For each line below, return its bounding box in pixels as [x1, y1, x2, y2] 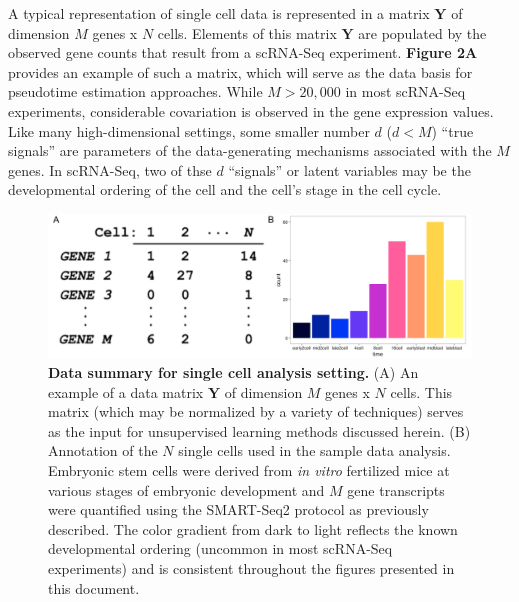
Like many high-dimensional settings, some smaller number [8, 120, 370, 141]
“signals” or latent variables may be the [228, 159, 471, 180]
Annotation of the [48, 440, 158, 461]
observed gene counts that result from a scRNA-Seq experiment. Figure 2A [8, 42, 478, 63]
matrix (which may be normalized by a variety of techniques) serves [48, 401, 464, 422]
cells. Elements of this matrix [157, 22, 337, 43]
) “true [431, 120, 474, 141]
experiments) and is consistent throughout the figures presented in [48, 557, 455, 578]
